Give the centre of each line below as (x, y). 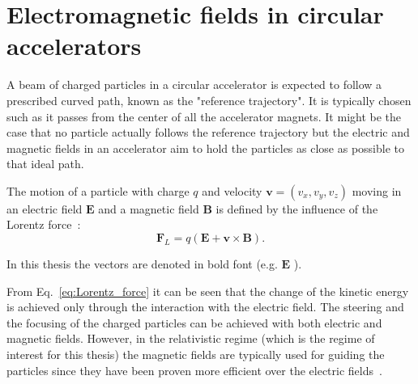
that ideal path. (45, 164)
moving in (377, 190)
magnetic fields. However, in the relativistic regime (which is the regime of (191, 338)
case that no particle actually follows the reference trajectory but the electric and (208, 132)
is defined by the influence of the (297, 208)
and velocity (232, 190)
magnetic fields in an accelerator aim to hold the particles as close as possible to (205, 148)
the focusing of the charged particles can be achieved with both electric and (194, 322)
